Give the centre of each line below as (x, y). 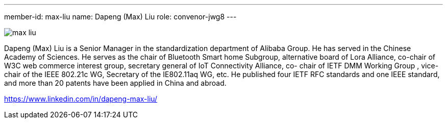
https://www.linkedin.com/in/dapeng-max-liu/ (81, 99)
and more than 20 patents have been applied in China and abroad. (115, 83)
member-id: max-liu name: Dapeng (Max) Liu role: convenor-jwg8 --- (120, 17)
